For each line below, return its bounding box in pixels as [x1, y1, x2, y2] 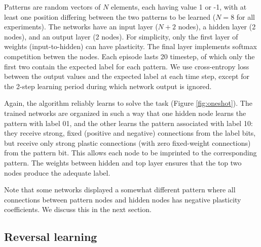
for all [236, 11, 255, 22]
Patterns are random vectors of [4, 2, 101, 12]
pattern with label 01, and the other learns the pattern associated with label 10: [4, 117, 253, 128]
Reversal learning [4, 229, 97, 244]
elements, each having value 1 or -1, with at [110, 2, 247, 12]
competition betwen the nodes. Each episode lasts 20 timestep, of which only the [4, 51, 255, 61]
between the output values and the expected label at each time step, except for [4, 71, 249, 81]
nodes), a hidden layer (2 [178, 21, 256, 32]
